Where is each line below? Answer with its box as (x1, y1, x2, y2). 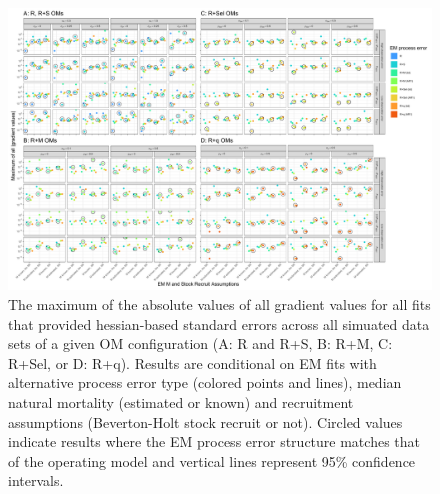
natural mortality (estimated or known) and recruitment (8, 391, 354, 412)
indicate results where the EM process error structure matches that (8, 431, 420, 452)
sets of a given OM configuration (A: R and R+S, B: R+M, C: (8, 333, 393, 354)
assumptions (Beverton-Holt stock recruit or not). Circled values (8, 411, 403, 432)
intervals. (8, 470, 64, 491)
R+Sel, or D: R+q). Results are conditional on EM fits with (8, 352, 377, 373)
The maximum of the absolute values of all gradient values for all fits (8, 293, 431, 314)
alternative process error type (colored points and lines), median (8, 372, 402, 393)
